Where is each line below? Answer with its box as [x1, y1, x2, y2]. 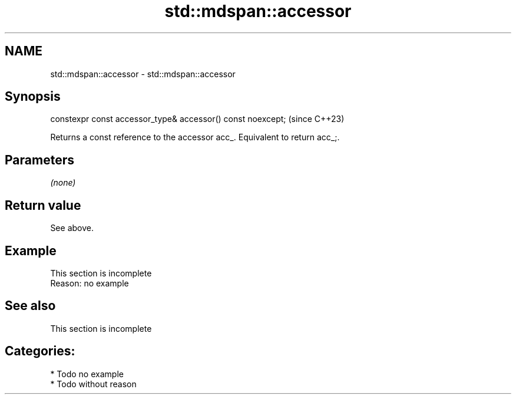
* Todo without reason [50, 378, 137, 389]
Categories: [5, 344, 75, 359]
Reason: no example [50, 278, 129, 288]
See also [5, 298, 56, 314]
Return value [5, 197, 81, 213]
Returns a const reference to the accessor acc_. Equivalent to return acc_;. [50, 132, 340, 143]
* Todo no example [50, 368, 124, 379]
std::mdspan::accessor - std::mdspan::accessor [50, 68, 236, 79]
